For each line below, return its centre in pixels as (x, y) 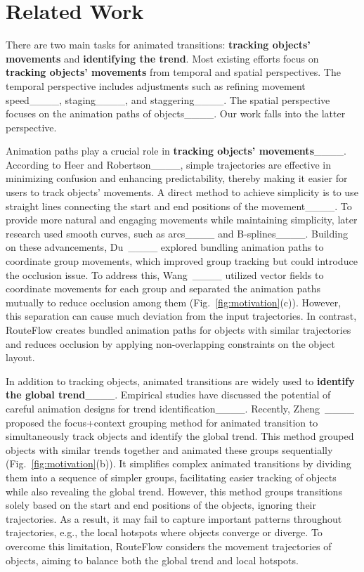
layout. (20, 357)
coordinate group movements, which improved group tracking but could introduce (182, 261)
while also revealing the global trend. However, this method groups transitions (174, 491)
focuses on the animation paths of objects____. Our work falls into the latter (176, 113)
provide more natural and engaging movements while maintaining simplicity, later (182, 220)
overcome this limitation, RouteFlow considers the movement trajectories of (169, 546)
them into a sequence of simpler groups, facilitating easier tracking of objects (171, 477)
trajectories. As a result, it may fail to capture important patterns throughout (174, 518)
